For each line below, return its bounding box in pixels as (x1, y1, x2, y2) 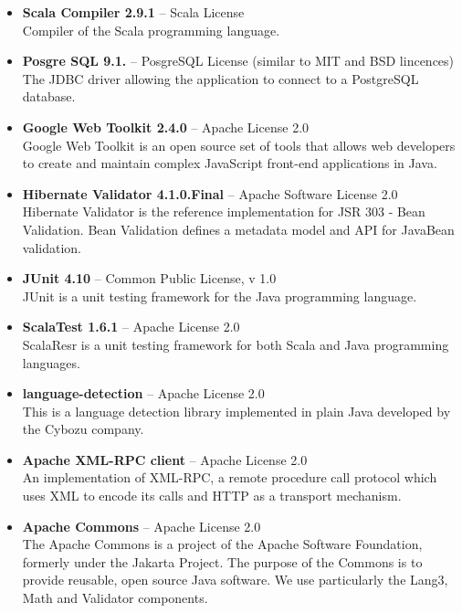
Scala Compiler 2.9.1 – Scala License (22, 3, 245, 21)
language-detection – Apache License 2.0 (22, 384, 265, 403)
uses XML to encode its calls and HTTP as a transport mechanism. (22, 486, 402, 505)
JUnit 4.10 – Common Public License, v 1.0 (22, 269, 277, 288)
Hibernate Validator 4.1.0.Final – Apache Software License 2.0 (22, 184, 398, 203)
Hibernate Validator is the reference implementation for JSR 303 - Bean (22, 202, 425, 221)
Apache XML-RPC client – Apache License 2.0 (22, 449, 308, 469)
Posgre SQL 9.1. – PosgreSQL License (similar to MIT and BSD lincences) (22, 51, 455, 70)
